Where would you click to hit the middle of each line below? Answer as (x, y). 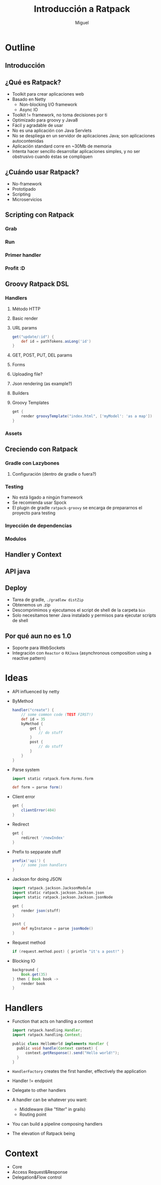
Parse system (26, 769)
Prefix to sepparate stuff (37, 852)
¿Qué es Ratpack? (33, 82)
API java (18, 571)
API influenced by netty (36, 692)
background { (25, 970)
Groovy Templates (30, 403)
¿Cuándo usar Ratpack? (42, 172)
